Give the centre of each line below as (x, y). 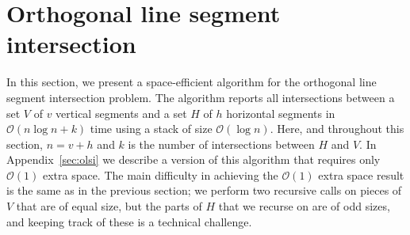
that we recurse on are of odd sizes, (304, 206)
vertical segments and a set (121, 113)
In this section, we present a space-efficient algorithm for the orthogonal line (192, 82)
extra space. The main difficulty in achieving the (160, 174)
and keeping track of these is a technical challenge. (129, 221)
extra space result (361, 174)
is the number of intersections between (221, 144)
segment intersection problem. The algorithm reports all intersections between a (201, 97)
